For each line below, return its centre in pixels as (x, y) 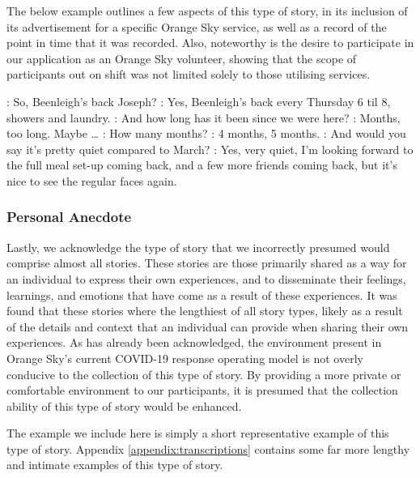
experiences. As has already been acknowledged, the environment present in (194, 342)
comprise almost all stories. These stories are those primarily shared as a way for (207, 263)
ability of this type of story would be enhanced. (124, 405)
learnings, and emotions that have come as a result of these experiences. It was (202, 294)
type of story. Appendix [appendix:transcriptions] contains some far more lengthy (208, 448)
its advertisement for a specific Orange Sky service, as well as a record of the (197, 26)
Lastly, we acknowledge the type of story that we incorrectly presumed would (198, 247)
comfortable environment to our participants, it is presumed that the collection (202, 390)
